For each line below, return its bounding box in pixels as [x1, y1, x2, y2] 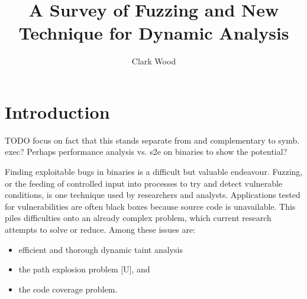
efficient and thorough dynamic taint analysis [18, 243, 183, 255]
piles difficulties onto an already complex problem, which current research [5, 212, 272, 224]
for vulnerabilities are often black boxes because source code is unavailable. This [5, 200, 296, 212]
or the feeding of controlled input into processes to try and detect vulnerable [5, 177, 283, 189]
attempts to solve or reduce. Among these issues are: [5, 223, 196, 235]
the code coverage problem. [18, 282, 118, 295]
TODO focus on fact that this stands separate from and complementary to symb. [5, 134, 300, 146]
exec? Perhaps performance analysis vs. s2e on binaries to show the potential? [5, 145, 287, 158]
